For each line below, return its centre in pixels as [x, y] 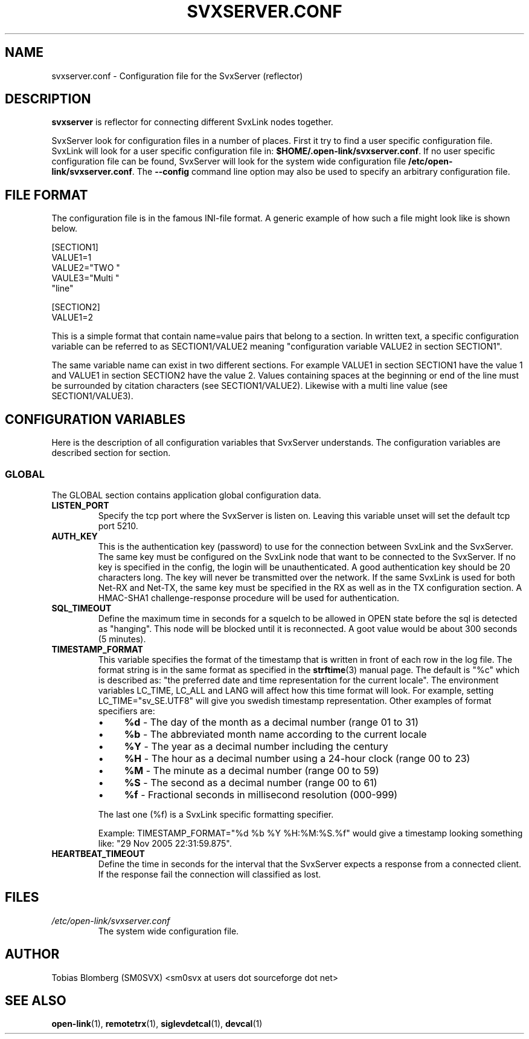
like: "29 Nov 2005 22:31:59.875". [165, 843]
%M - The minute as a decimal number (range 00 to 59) [252, 770]
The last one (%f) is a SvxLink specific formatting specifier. [216, 814]
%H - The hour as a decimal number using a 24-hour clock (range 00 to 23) [297, 758]
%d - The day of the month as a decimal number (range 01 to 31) [272, 722]
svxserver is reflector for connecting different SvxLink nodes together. [192, 122]
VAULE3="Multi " [85, 278]
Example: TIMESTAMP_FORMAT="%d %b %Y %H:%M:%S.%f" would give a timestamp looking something [310, 833]
